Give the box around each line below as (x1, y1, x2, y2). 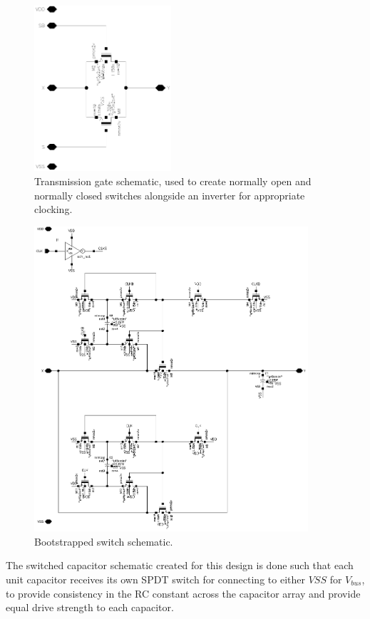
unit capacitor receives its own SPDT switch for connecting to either (6, 571, 305, 586)
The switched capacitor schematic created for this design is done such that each (6, 558, 354, 573)
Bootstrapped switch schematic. (34, 534, 173, 548)
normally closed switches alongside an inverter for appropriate (34, 187, 305, 202)
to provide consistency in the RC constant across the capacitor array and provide (6, 586, 361, 600)
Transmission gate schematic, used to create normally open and (34, 174, 312, 189)
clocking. (34, 202, 73, 217)
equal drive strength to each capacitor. (6, 600, 174, 615)
